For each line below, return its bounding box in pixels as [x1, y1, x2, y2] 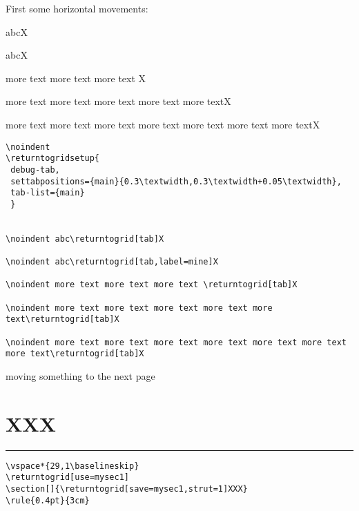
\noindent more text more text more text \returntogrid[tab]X [6, 280, 298, 290]
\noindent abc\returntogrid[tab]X [6, 233, 164, 244]
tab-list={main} [10, 188, 85, 198]
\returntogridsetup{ [6, 153, 100, 164]
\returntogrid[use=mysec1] [6, 472, 129, 483]
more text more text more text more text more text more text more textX [6, 117, 320, 131]
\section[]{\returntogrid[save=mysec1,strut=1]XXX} [6, 484, 248, 494]
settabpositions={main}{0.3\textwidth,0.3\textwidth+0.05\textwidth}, [10, 176, 342, 186]
